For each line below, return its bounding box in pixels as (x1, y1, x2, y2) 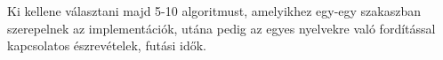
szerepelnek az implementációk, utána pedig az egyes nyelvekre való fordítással (7, 19, 436, 37)
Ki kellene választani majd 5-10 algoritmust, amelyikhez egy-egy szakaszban (7, 2, 422, 19)
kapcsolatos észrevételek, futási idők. (7, 36, 206, 55)
